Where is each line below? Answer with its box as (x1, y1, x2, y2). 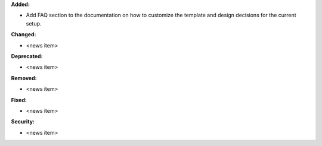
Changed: (11, 31, 36, 38)
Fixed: (11, 96, 27, 103)
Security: (11, 118, 35, 125)
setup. (26, 20, 42, 27)
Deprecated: (11, 52, 43, 59)
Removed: (11, 74, 37, 81)
